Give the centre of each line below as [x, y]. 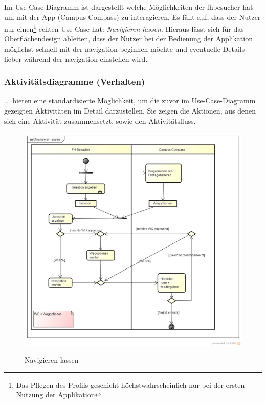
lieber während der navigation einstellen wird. [76, 59]
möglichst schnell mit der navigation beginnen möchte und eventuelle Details [125, 49]
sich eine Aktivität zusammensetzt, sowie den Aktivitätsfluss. [100, 120]
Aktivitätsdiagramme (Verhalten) [75, 82]
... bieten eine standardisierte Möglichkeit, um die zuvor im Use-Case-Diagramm [130, 100]
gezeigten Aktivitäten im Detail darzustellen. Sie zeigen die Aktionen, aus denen [130, 111]
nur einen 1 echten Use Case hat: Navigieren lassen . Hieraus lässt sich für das [124, 28]
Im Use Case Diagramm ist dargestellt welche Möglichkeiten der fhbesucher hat [129, 7]
